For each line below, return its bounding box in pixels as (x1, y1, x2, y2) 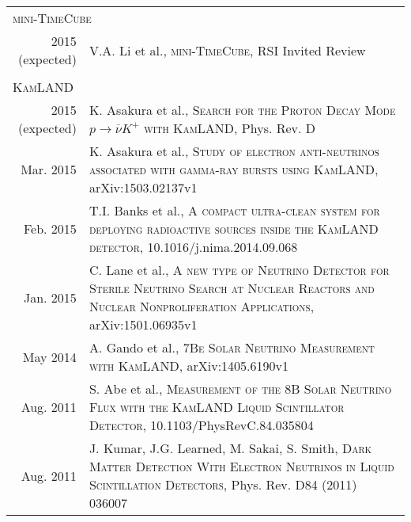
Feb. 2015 (23, 219, 77, 238)
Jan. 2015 (23, 288, 77, 307)
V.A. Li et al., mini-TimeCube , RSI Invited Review (89, 40, 366, 59)
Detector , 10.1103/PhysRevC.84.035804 (89, 416, 314, 434)
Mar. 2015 (21, 160, 77, 178)
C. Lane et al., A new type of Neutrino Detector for (89, 261, 390, 279)
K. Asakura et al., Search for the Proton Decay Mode (89, 101, 396, 119)
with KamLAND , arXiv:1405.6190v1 (89, 356, 288, 375)
